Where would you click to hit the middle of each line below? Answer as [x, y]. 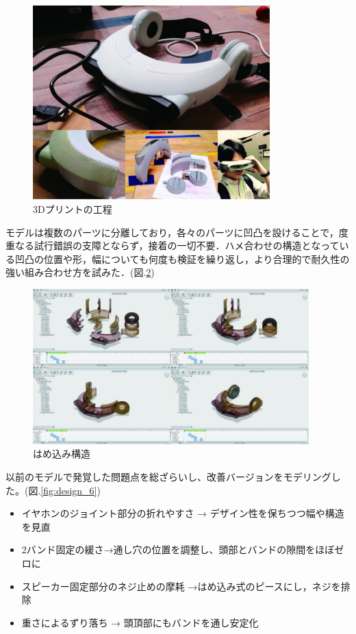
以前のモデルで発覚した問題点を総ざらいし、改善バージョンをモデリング [168, 476]
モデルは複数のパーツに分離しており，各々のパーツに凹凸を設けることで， [172, 232]
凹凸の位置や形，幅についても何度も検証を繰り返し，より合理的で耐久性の [182, 258]
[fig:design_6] [69, 490]
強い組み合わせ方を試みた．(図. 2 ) [80, 272]
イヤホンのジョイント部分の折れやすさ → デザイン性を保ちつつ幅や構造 [183, 513]
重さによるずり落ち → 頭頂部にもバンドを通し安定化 [140, 622]
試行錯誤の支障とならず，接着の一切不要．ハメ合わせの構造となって [187, 245]
